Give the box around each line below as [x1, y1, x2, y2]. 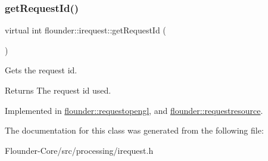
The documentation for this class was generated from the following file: [5, 124, 264, 137]
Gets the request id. [5, 64, 77, 76]
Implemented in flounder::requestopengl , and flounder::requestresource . [5, 104, 263, 116]
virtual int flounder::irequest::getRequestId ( [5, 24, 166, 36]
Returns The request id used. [5, 84, 111, 96]
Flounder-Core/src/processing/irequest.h [5, 144, 154, 156]
